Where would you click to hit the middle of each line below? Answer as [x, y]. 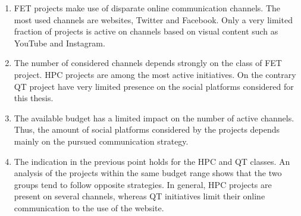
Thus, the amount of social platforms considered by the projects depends [147, 129]
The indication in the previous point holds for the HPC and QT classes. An [152, 161]
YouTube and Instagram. [59, 43]
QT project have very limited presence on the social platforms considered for [154, 86]
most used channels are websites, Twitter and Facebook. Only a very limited [153, 19]
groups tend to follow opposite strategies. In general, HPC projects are [143, 184]
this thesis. [34, 98]
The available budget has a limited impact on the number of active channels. [154, 118]
